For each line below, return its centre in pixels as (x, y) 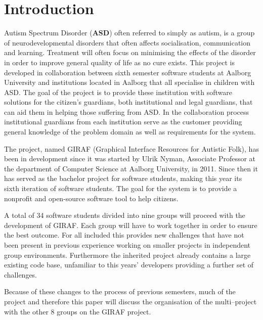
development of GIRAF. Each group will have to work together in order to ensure (131, 225)
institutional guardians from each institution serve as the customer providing (123, 122)
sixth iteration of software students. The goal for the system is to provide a (121, 188)
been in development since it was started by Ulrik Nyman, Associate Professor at (130, 158)
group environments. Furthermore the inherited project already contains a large (127, 255)
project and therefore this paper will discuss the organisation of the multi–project (130, 301)
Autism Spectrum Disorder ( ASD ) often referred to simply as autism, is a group (129, 33)
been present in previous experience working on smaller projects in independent (127, 245)
